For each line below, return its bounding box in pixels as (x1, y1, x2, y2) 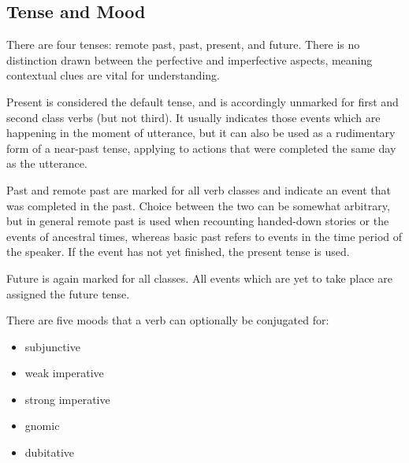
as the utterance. (6, 155, 87, 172)
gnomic (24, 417, 60, 434)
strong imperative (24, 391, 110, 407)
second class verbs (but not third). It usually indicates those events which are (6, 109, 381, 125)
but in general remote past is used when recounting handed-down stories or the (6, 213, 389, 229)
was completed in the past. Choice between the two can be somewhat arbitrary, (6, 197, 390, 213)
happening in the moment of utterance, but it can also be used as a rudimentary (6, 124, 396, 141)
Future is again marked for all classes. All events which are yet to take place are (6, 269, 392, 286)
